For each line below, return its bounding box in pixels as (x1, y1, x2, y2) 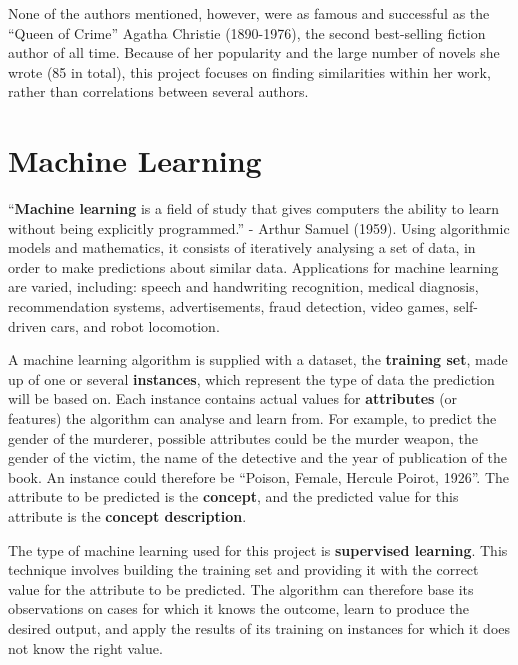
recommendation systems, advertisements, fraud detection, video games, (8, 296, 449, 317)
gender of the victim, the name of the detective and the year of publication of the (8, 447, 508, 468)
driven (8, 315, 47, 336)
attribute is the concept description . (8, 506, 247, 526)
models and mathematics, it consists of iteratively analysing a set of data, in (8, 237, 476, 258)
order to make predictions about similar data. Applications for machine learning (8, 256, 499, 277)
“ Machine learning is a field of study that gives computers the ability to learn (8, 198, 500, 219)
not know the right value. (8, 637, 163, 658)
